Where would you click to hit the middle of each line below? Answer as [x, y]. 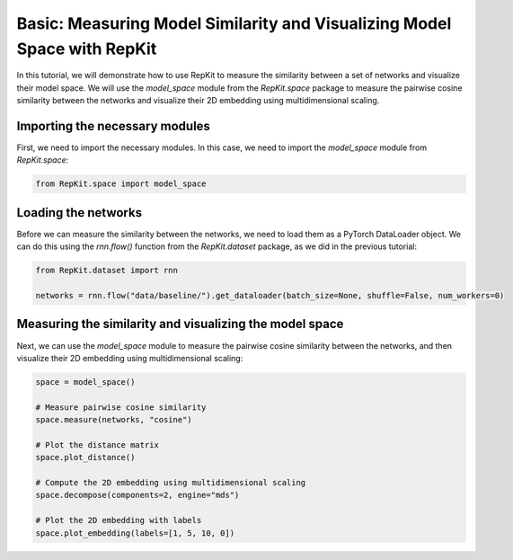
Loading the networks [80, 213]
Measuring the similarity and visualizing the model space [180, 324]
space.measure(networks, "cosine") [114, 420]
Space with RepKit [87, 49]
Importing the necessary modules [114, 126]
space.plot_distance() [85, 458]
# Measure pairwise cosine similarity [121, 407]
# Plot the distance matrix [97, 444]
